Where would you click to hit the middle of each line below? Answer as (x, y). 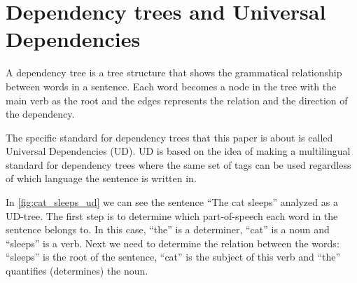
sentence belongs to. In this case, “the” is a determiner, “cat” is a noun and (168, 229)
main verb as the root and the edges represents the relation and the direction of (177, 100)
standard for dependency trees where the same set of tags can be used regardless (178, 164)
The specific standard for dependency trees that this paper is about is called (169, 137)
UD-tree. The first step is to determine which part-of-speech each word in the (172, 215)
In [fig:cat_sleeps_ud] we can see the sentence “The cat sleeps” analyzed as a (172, 202)
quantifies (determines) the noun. (77, 271)
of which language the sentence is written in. (101, 178)
